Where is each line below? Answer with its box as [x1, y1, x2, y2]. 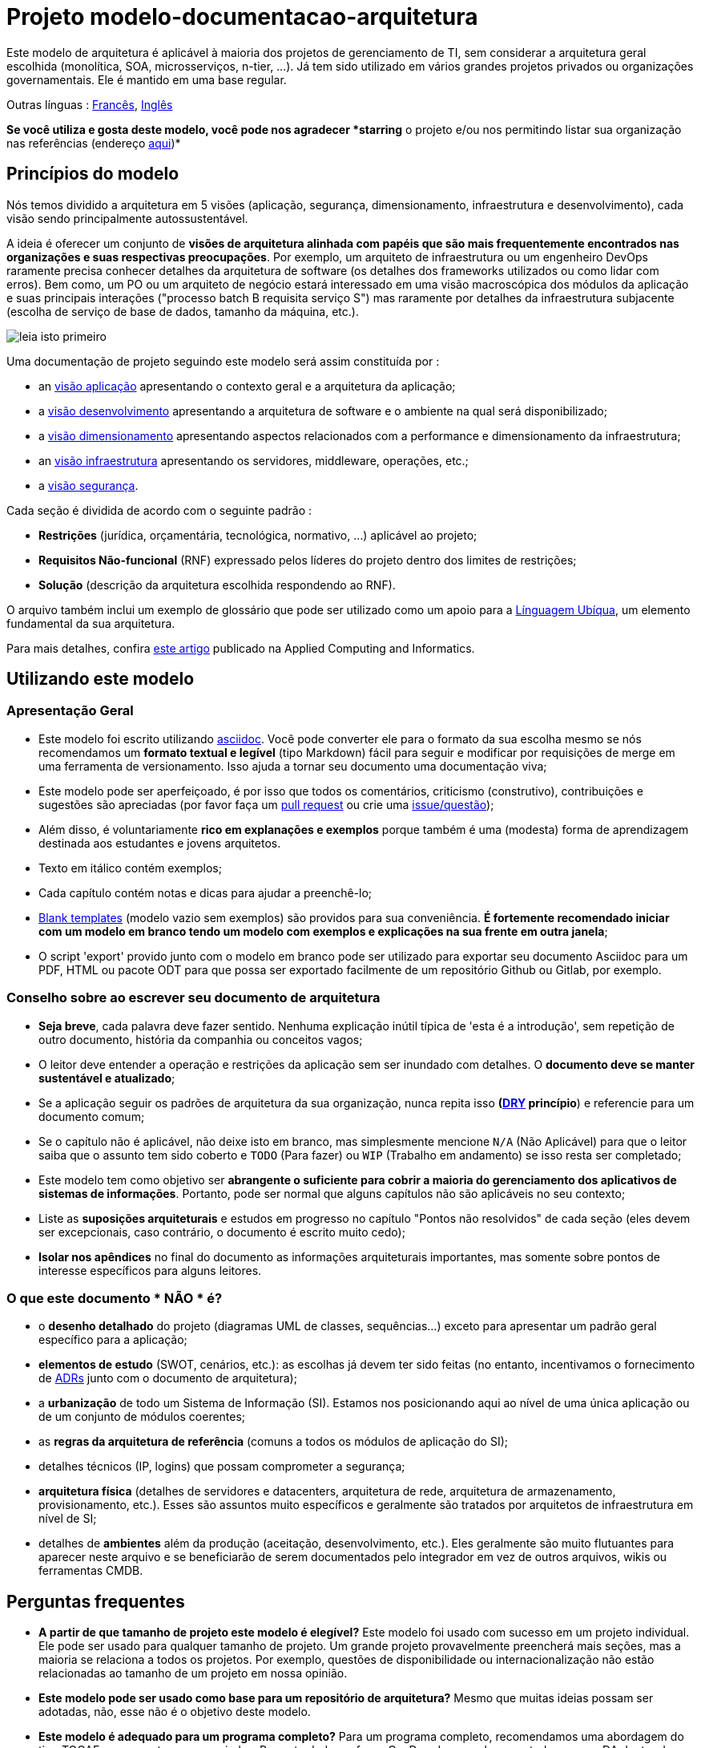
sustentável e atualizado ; [38, 1070, 175, 1085]
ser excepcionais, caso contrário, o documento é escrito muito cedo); [38, 1224, 405, 1239]
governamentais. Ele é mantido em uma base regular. [6, 72, 287, 87]
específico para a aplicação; [38, 1333, 187, 1347]
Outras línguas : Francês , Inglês [6, 97, 173, 111]
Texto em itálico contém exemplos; [38, 860, 222, 875]
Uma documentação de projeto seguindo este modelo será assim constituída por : [6, 354, 440, 368]
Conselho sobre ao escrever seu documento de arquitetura [6, 989, 381, 1006]
